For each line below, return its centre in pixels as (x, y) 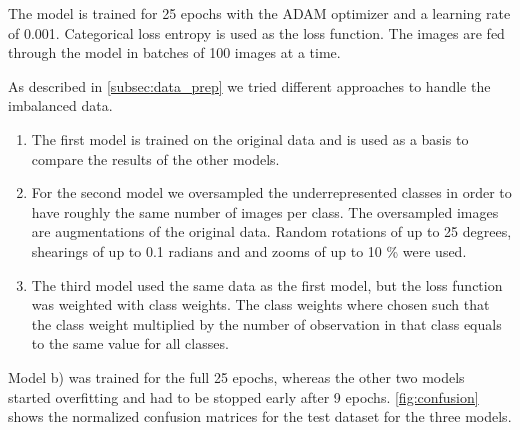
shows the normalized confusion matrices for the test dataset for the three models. (260, 416)
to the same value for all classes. (130, 343)
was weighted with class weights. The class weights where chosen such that (260, 304)
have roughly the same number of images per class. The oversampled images (265, 211)
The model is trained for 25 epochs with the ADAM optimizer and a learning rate (259, 13)
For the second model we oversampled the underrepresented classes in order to (271, 192)
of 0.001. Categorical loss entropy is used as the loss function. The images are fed (256, 32)
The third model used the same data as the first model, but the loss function (267, 284)
